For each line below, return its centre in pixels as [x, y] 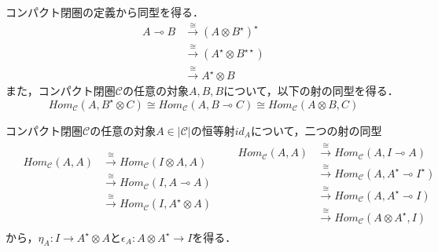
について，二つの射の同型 [316, 130]
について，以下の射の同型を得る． [311, 91]
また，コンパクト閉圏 [61, 91]
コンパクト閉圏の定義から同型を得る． [105, 12]
